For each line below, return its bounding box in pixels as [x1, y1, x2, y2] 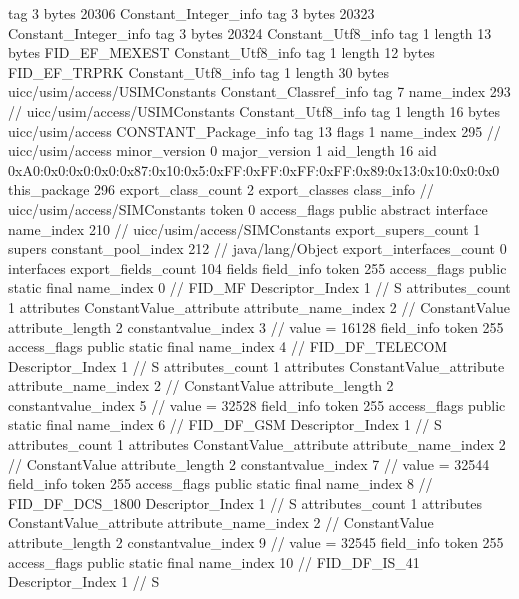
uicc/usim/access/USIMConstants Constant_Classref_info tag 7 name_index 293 [8, 81, 511, 102]
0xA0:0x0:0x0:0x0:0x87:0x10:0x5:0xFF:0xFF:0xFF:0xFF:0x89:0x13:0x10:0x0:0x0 [8, 159, 500, 180]
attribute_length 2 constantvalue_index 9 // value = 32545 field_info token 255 [8, 532, 504, 553]
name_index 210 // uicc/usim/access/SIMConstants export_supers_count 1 [8, 218, 481, 239]
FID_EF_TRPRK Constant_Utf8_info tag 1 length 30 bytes [8, 61, 390, 82]
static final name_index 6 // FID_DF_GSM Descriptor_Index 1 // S [8, 414, 442, 435]
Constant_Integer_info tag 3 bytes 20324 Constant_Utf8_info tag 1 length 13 [8, 22, 492, 43]
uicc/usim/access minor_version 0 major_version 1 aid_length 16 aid [8, 140, 437, 161]
